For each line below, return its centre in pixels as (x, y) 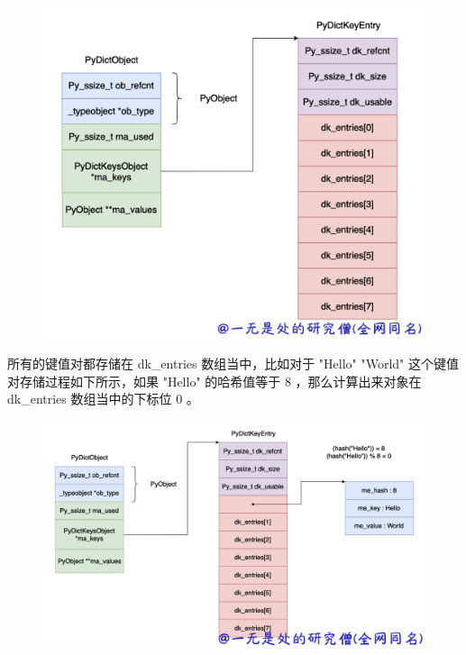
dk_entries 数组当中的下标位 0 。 (103, 399)
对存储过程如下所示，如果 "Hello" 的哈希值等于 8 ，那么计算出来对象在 (215, 381)
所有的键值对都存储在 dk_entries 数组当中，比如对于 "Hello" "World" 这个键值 (233, 364)
